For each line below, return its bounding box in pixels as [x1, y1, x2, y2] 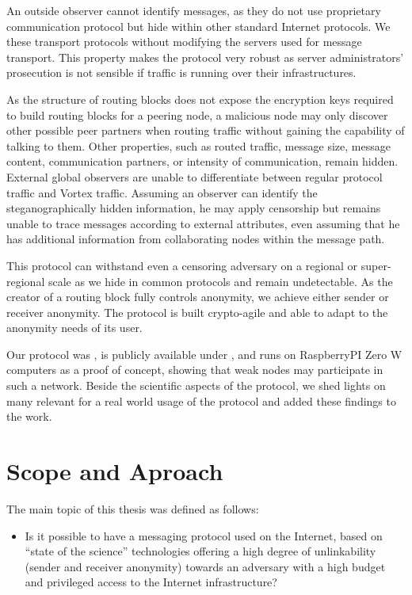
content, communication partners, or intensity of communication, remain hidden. [6, 153, 399, 170]
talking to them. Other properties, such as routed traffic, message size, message [6, 137, 391, 154]
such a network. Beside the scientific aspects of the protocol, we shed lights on [6, 377, 386, 394]
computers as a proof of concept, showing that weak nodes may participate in [6, 361, 383, 378]
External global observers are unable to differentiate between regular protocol [6, 168, 383, 185]
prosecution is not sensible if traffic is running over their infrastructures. [6, 64, 357, 81]
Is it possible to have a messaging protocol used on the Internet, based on [25, 527, 383, 544]
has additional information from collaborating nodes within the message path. [6, 231, 385, 247]
